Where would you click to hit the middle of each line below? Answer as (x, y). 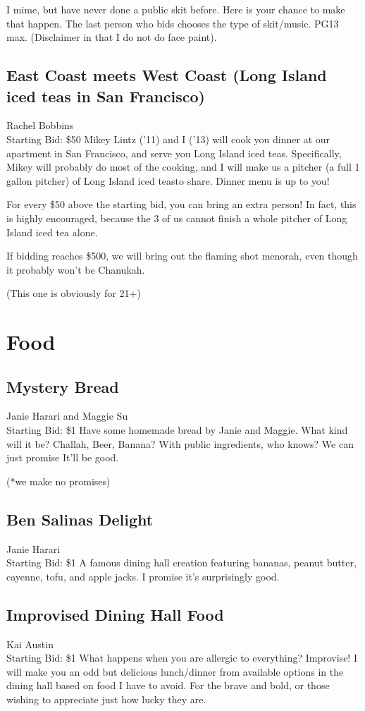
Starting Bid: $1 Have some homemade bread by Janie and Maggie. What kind (177, 430)
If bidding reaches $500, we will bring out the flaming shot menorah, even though (182, 256)
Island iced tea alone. (52, 232)
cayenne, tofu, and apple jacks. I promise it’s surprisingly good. (143, 576)
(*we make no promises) (58, 481)
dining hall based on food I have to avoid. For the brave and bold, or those (168, 685)
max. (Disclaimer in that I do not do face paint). (112, 37)
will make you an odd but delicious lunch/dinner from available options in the (175, 671)
